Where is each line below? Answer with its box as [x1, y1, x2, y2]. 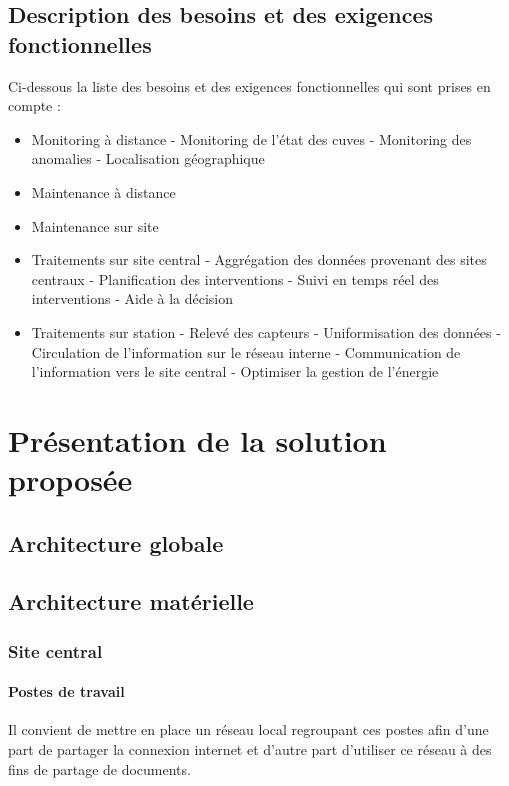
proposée [8, 459, 133, 500]
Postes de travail [8, 681, 125, 702]
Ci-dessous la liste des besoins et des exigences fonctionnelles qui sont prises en [8, 75, 491, 96]
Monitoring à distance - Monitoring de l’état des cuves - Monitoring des [31, 128, 472, 149]
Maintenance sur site [31, 215, 159, 236]
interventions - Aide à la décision [31, 288, 234, 309]
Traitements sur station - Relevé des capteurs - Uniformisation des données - [31, 321, 501, 342]
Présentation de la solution [8, 419, 387, 460]
